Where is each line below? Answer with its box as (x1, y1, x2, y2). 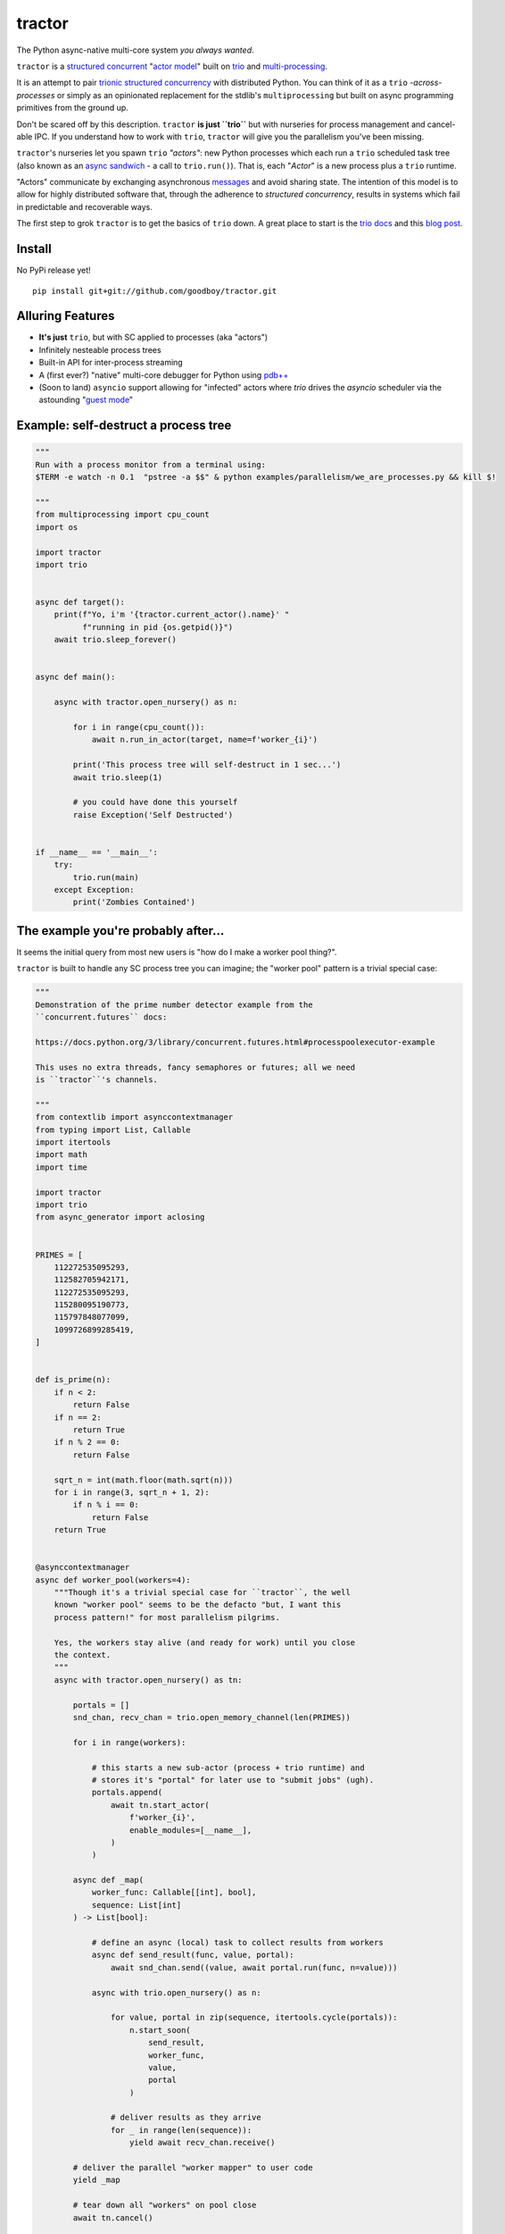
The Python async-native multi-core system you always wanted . (16, 45, 254, 55)
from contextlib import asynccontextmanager (35, 1113, 234, 1122)
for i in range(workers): (72, 1737, 186, 1747)
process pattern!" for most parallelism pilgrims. (54, 1612, 280, 1622)
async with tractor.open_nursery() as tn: (54, 1675, 243, 1684)
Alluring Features (16, 308, 115, 323)
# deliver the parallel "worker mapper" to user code (72, 2163, 313, 2173)
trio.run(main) (72, 872, 140, 882)
